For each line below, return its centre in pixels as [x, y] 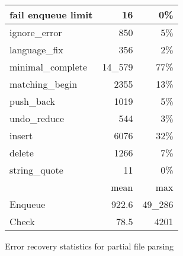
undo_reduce [37, 118]
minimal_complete [49, 67]
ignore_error [36, 32]
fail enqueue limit [51, 15]
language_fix [36, 49]
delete [22, 153]
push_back [32, 101]
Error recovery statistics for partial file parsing [89, 246]
